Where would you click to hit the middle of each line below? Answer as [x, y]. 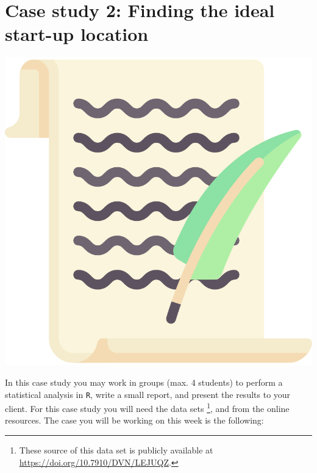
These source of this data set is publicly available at [116, 450]
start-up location [77, 34]
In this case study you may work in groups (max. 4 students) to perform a [144, 382]
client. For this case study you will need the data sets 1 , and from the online [147, 407]
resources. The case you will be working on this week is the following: [134, 420]
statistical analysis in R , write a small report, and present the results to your [148, 394]
